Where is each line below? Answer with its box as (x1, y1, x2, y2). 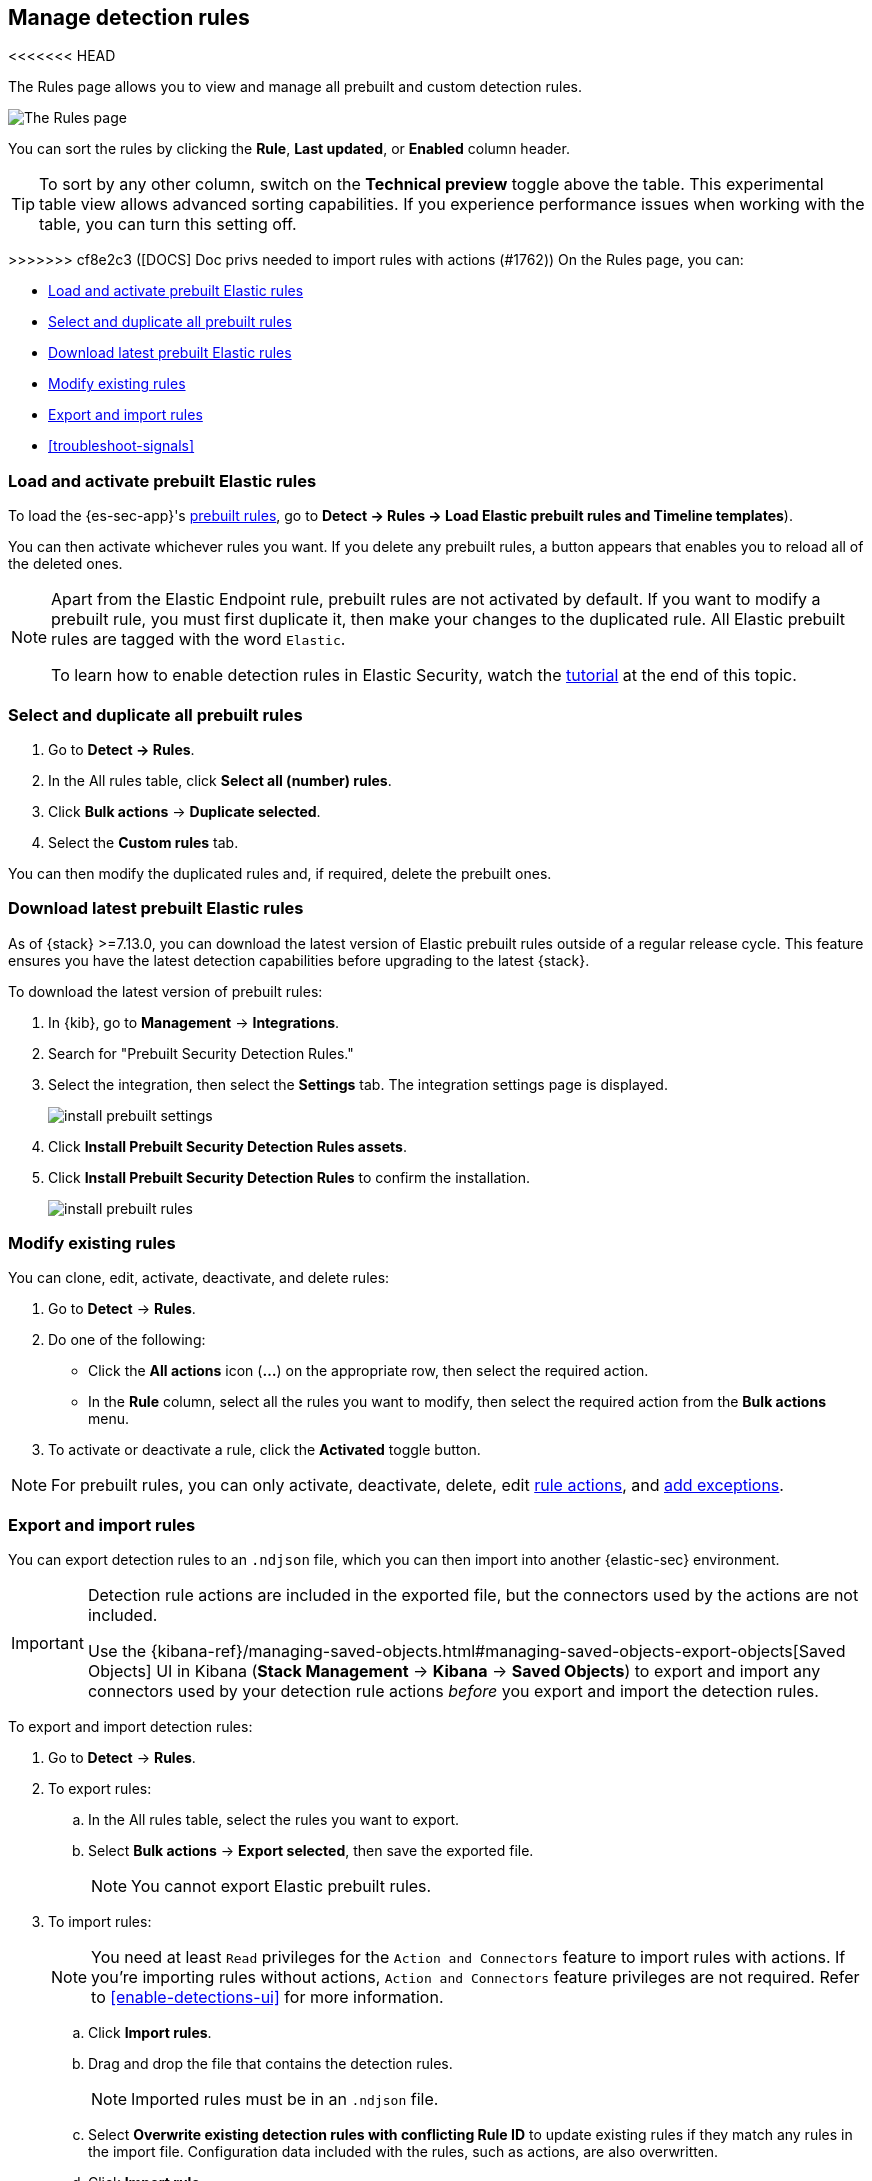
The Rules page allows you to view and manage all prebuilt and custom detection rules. (8, 78, 583, 96)
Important (11, 1633, 84, 1654)
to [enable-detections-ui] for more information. (91, 1987, 444, 2008)
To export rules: (48, 1780, 152, 1798)
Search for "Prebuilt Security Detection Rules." (48, 1044, 354, 1062)
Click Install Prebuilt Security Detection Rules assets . (48, 1137, 407, 1155)
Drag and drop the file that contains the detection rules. (88, 2055, 453, 2073)
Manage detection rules (8, 5, 250, 30)
